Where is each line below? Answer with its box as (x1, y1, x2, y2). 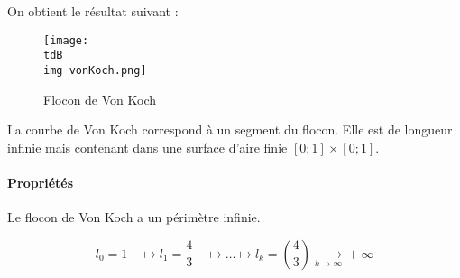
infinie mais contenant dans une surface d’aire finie (7, 137, 288, 156)
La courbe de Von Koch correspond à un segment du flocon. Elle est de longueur (7, 120, 453, 139)
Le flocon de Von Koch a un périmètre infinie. (7, 208, 261, 227)
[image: (43, 33, 89, 47)
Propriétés (7, 172, 74, 191)
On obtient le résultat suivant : (7, 2, 179, 20)
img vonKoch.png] (43, 63, 147, 77)
